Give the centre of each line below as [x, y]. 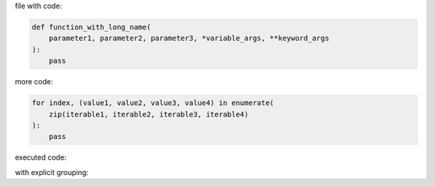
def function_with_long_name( [91, 27]
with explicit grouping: [52, 172]
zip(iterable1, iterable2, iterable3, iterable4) [149, 114]
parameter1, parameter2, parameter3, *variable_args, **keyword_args [189, 39]
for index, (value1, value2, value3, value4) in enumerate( [153, 103]
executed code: [41, 157]
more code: [34, 82]
